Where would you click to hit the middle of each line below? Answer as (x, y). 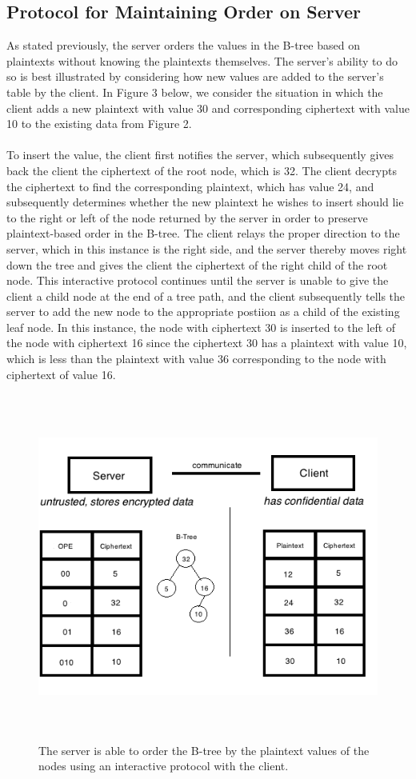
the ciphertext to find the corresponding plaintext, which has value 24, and (190, 186)
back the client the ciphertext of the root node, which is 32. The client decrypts (202, 170)
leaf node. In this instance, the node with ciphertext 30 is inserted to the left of (201, 327)
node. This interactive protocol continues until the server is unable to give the (198, 280)
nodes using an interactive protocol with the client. (164, 766)
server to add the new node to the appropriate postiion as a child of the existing (203, 312)
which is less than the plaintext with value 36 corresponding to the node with (196, 359)
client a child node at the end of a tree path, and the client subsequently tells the (206, 296)
